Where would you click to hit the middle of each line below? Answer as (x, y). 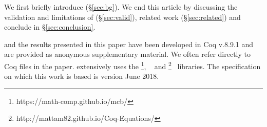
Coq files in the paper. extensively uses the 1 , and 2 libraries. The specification (132, 65)
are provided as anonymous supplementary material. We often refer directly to (128, 54)
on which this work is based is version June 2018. (82, 76)
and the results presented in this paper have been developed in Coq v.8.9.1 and (129, 44)
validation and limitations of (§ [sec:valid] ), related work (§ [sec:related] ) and (122, 17)
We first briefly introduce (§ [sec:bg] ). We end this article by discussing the (121, 7)
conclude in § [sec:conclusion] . (50, 27)
